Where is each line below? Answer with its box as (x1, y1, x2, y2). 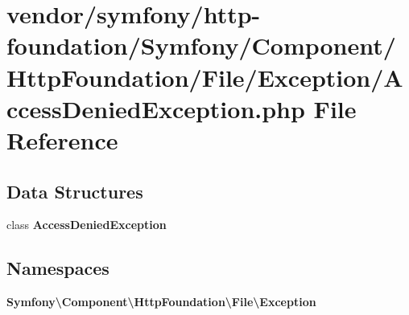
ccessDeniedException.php (6, 92, 305, 125)
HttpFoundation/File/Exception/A (6, 60, 403, 93)
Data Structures (6, 178, 143, 203)
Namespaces (6, 256, 109, 280)
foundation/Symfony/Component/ (6, 29, 396, 62)
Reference (6, 123, 118, 156)
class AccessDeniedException (6, 216, 167, 233)
